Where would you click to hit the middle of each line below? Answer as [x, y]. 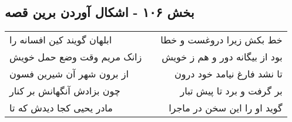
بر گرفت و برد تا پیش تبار [231, 91]
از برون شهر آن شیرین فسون [69, 74]
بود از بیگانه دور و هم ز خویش [222, 57]
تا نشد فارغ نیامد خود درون [229, 74]
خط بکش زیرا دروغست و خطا [221, 40]
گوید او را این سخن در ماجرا [226, 108]
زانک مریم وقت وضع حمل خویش [76, 57]
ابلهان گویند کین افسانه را [61, 40]
